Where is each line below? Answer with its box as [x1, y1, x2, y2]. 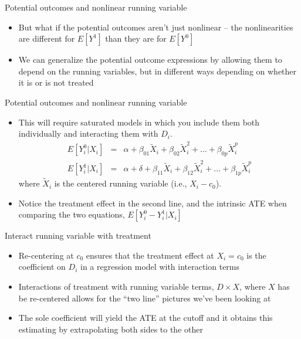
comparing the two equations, [18, 208, 125, 221]
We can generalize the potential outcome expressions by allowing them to [18, 53, 282, 66]
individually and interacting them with [18, 127, 158, 140]
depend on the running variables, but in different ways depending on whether [18, 65, 297, 77]
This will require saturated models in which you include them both [18, 116, 260, 128]
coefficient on [18, 260, 66, 273]
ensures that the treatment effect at [86, 249, 214, 261]
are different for [18, 32, 75, 45]
